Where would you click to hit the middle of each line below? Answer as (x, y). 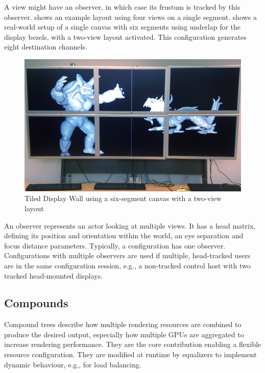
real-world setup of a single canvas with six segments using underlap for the (123, 27)
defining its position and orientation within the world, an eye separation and (124, 235)
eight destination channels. (46, 47)
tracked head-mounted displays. (54, 275)
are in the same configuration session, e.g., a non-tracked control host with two (127, 265)
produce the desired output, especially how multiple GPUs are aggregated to (124, 334)
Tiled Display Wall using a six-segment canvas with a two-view (123, 198)
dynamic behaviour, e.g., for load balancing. (73, 364)
